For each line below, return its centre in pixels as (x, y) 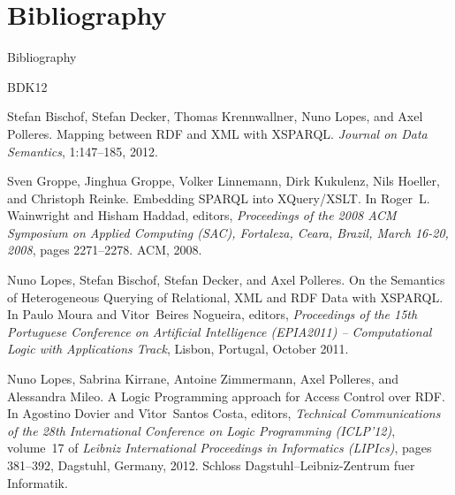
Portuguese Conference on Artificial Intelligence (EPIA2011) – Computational (220, 331)
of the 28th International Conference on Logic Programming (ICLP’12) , (201, 430)
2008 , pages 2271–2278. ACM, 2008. (105, 250)
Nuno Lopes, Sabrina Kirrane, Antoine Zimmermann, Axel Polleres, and (203, 379)
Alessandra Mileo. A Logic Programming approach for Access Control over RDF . (226, 396)
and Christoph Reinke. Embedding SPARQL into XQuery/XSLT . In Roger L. (219, 198)
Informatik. (38, 482)
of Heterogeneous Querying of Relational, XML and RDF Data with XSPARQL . (225, 297)
